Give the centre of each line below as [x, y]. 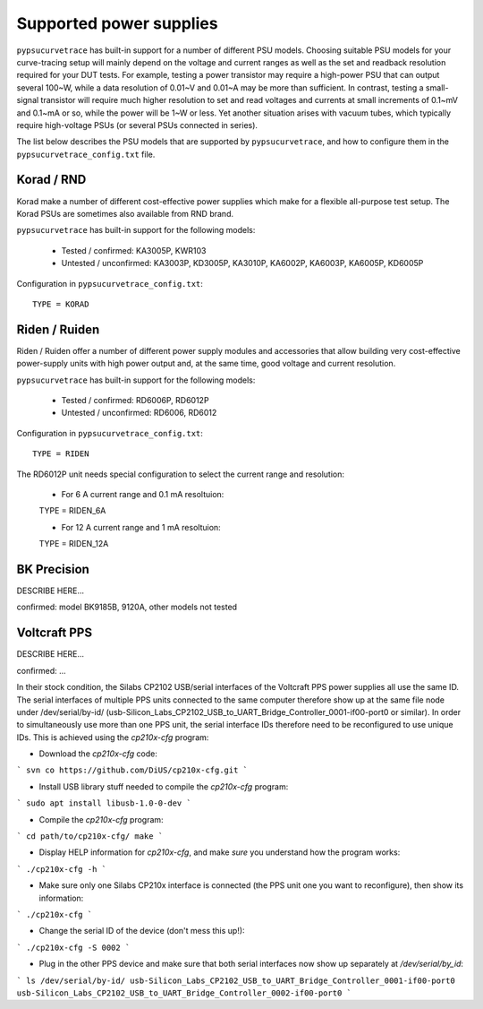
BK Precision [53, 569]
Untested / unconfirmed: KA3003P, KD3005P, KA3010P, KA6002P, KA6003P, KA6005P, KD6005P [242, 263]
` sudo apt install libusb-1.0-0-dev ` [104, 803]
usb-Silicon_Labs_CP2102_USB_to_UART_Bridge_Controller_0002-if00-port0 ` [184, 993]
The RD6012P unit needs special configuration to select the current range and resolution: [180, 474]
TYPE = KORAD [61, 304]
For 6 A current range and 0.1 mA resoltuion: [143, 494]
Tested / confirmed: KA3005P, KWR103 [134, 250]
